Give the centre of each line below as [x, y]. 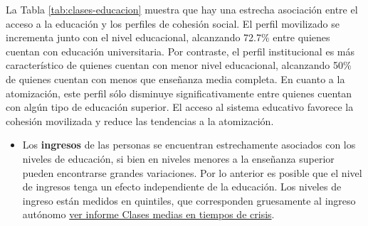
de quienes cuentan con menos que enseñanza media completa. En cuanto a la [175, 79]
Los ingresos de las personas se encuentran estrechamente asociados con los [189, 145]
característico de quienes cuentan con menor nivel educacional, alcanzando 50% [179, 65]
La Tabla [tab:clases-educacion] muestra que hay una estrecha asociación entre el [182, 9]
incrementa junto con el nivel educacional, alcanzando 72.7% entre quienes [168, 37]
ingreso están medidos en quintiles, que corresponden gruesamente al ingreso [189, 200]
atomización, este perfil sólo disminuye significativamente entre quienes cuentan [179, 93]
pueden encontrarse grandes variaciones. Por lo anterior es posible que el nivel [192, 172]
